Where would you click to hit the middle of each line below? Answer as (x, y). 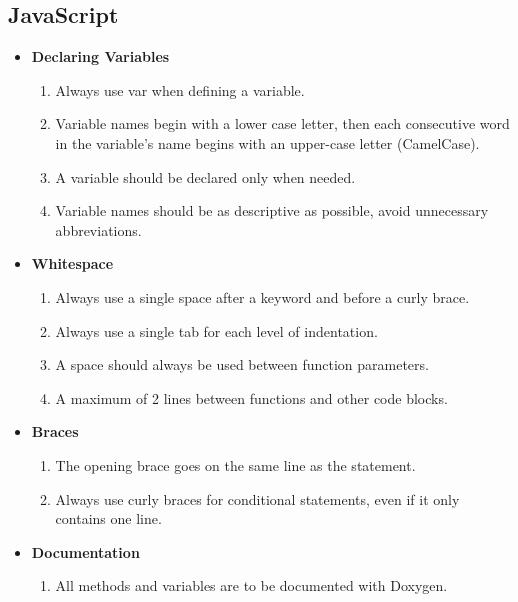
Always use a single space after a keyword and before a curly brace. (262, 296)
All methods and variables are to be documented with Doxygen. (251, 585)
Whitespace (72, 263)
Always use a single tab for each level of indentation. (216, 330)
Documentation (85, 551)
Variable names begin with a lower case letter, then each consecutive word (282, 123)
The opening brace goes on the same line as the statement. (235, 464)
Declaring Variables (100, 56)
